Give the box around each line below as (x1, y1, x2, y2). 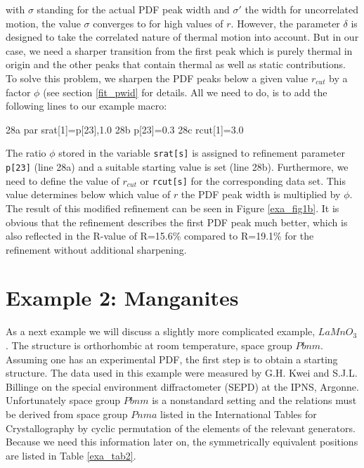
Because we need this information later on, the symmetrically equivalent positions (6, 434, 358, 449)
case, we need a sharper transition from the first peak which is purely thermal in (6, 43, 353, 58)
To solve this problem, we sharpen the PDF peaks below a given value (6, 70, 308, 85)
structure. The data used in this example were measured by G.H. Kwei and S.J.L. (6, 365, 358, 380)
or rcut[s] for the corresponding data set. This (140, 173, 346, 188)
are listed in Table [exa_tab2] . (6, 448, 136, 462)
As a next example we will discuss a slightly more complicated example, (6, 324, 316, 339)
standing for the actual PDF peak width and (37, 2, 230, 16)
